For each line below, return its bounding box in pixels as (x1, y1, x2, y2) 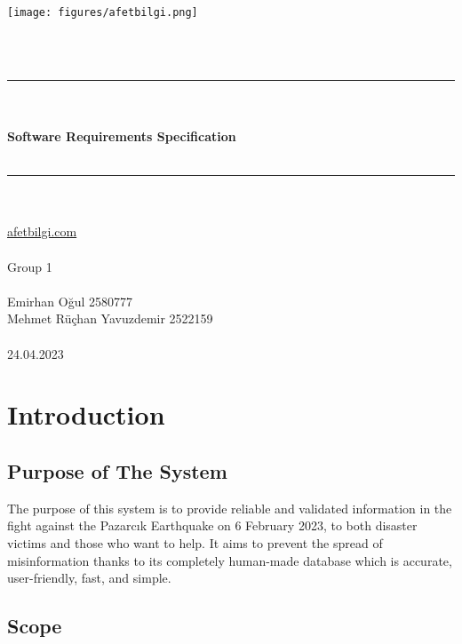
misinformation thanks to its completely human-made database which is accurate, (7, 551, 452, 569)
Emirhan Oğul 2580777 (7, 291, 133, 310)
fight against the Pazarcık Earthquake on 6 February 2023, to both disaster (7, 516, 418, 535)
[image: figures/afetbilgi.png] (7, 6, 198, 19)
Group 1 (7, 257, 52, 275)
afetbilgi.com (7, 222, 77, 241)
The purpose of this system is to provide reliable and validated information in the (7, 498, 452, 517)
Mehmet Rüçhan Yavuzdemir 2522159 (7, 309, 213, 328)
